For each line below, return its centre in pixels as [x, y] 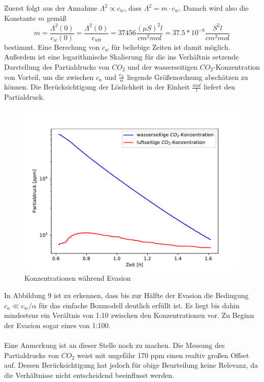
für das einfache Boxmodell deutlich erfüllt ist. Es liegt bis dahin [139, 305]
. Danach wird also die [214, 8]
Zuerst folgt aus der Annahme [51, 8]
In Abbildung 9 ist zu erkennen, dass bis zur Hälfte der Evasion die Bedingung [126, 295]
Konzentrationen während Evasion [78, 278]
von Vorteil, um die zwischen [49, 77]
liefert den [219, 87]
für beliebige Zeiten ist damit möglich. [171, 47]
